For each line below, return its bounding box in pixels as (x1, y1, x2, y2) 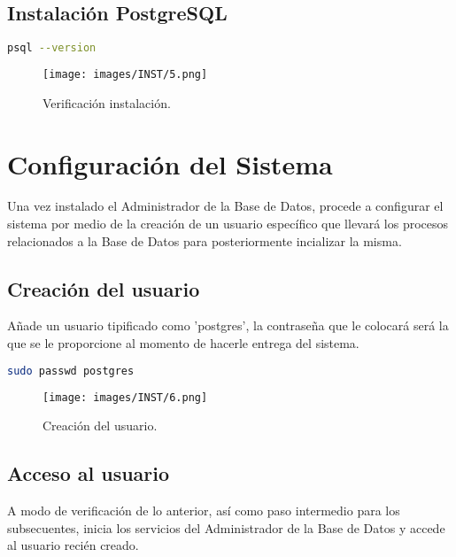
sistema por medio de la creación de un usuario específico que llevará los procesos (7, 214, 449, 233)
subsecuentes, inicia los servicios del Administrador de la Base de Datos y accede (7, 518, 445, 537)
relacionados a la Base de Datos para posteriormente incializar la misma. (7, 231, 402, 250)
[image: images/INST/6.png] (43, 391, 208, 404)
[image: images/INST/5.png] (43, 68, 208, 81)
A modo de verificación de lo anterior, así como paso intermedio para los (7, 500, 400, 519)
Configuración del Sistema (7, 145, 333, 182)
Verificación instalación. (43, 93, 171, 112)
